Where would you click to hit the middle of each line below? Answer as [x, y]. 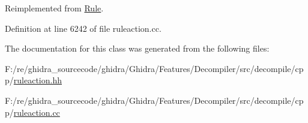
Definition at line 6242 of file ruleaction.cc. [83, 28]
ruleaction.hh [38, 80]
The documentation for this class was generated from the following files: [137, 48]
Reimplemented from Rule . [54, 8]
